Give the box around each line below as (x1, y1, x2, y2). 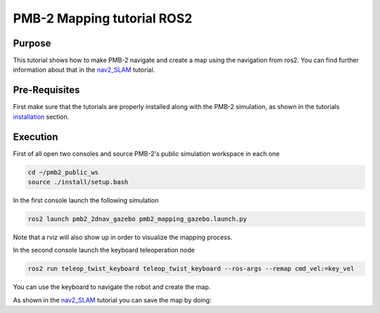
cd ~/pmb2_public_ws (27, 168, 99, 176)
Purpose (13, 37, 51, 49)
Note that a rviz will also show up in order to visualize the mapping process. (13, 233, 232, 241)
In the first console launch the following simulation (13, 196, 159, 205)
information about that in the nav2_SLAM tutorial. (13, 65, 156, 74)
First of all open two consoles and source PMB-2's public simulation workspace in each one (13, 149, 280, 158)
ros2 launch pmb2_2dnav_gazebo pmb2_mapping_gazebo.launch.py (27, 215, 247, 223)
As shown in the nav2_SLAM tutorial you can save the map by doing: (13, 295, 212, 304)
